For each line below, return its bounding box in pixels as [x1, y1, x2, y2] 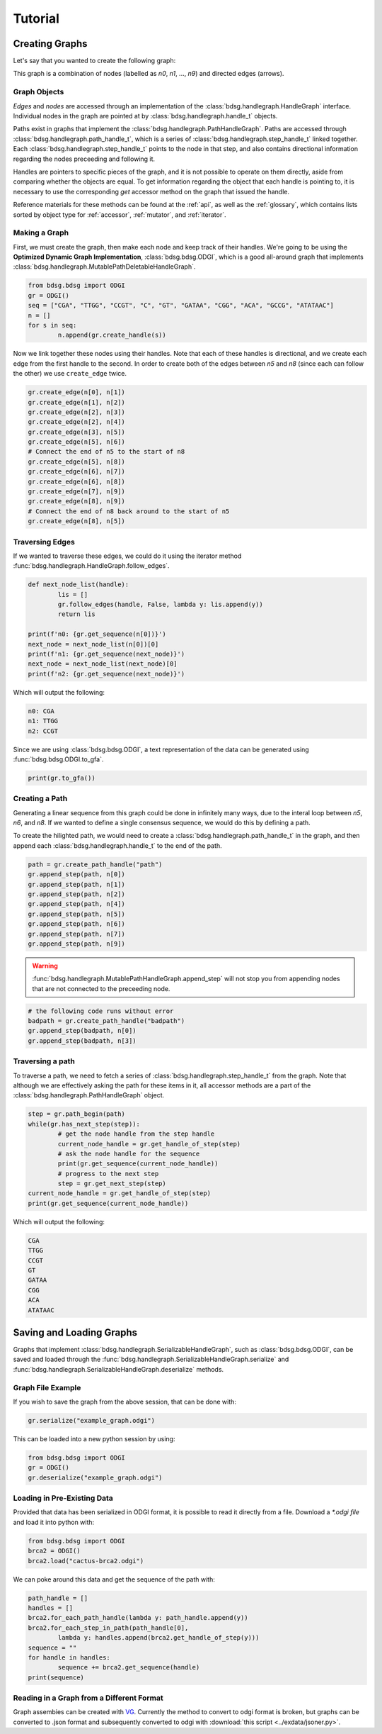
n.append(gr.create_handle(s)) [57, 331, 166, 340]
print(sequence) [28, 1673, 85, 1682]
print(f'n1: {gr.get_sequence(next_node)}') [28, 650, 185, 659]
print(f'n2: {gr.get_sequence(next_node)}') [28, 670, 185, 678]
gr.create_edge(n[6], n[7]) [28, 468, 125, 476]
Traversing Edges [13, 537, 76, 547]
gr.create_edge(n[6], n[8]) [28, 477, 125, 486]
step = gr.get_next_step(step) [57, 1180, 166, 1187]
